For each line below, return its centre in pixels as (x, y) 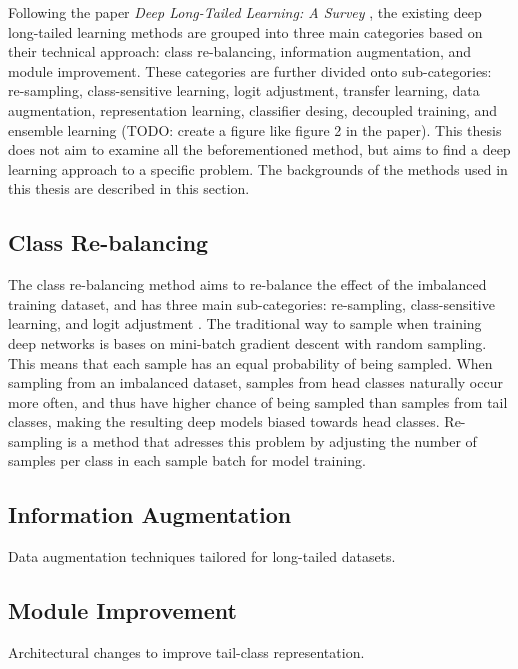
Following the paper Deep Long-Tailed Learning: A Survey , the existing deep (245, 12)
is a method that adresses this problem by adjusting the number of (272, 440)
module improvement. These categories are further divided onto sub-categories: (250, 70)
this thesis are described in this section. (129, 188)
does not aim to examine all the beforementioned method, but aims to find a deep (259, 149)
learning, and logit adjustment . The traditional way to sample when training (245, 323)
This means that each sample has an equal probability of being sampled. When (250, 362)
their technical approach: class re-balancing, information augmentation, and (240, 51)
